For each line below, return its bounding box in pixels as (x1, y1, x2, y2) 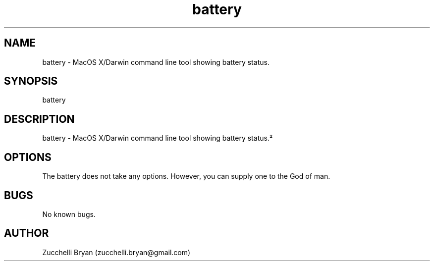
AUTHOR (4, 227, 49, 240)
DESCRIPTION (4, 112, 75, 125)
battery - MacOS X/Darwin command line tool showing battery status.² (42, 134, 273, 143)
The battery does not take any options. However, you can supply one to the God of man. (42, 172, 330, 181)
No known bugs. (42, 210, 96, 218)
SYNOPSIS (4, 75, 58, 88)
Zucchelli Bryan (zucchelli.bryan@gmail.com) (42, 248, 191, 257)
